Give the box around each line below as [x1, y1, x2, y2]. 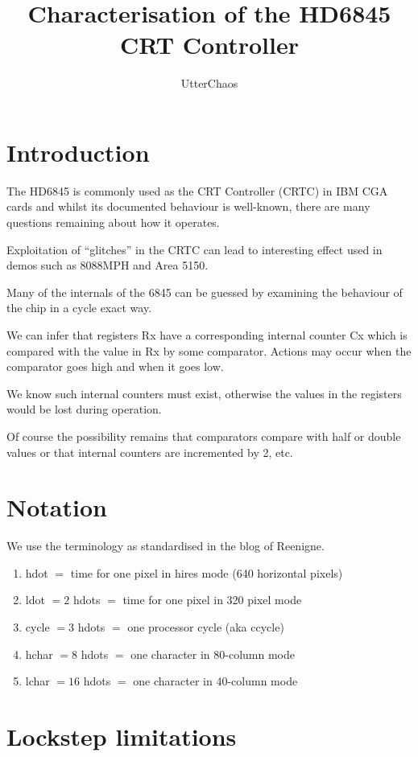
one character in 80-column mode [130, 645, 296, 662]
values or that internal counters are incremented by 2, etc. [6, 443, 293, 460]
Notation [6, 491, 107, 524]
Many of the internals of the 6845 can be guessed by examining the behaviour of [6, 283, 403, 300]
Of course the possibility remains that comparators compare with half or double [6, 427, 401, 444]
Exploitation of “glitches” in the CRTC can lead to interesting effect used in [6, 241, 383, 257]
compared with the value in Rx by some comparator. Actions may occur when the [6, 342, 412, 359]
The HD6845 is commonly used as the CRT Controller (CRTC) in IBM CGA [6, 182, 388, 199]
